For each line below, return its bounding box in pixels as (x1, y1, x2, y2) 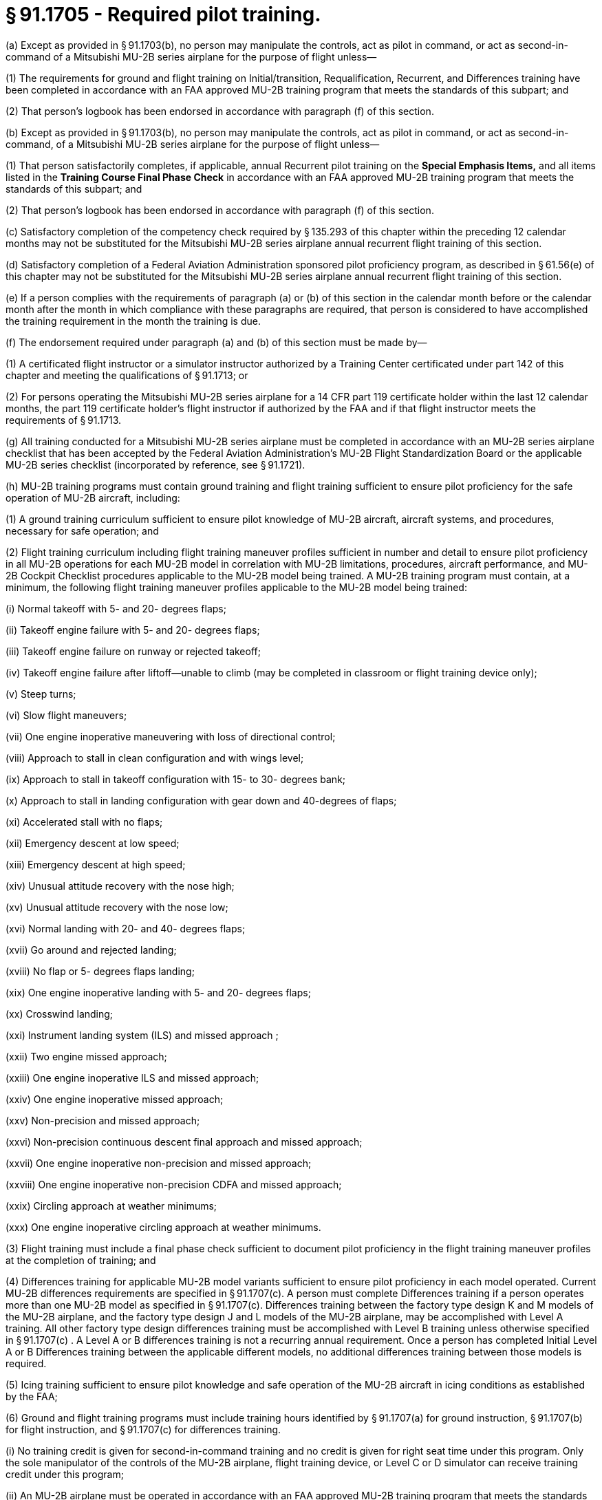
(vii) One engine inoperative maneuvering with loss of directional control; (6, 730, 336, 742)
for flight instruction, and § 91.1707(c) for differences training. (6, 1423, 281, 1435)
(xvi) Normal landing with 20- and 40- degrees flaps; (6, 922, 246, 934)
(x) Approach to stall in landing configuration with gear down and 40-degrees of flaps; (6, 794, 397, 806)
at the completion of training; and (6, 1254, 156, 1266)
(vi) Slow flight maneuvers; (6, 709, 127, 721)
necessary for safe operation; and (6, 524, 159, 537)
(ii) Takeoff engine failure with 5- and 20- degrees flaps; (6, 623, 260, 636)
